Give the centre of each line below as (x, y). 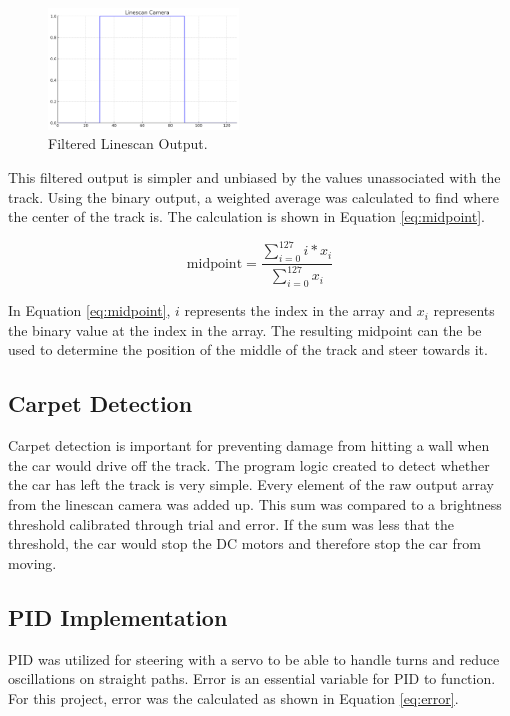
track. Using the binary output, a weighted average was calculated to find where (254, 196)
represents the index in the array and (298, 310)
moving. (32, 562)
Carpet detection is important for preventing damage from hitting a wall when (249, 445)
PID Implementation (118, 616)
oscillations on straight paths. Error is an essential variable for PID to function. (252, 678)
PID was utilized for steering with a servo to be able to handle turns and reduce (254, 658)
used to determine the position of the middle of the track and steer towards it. (248, 349)
